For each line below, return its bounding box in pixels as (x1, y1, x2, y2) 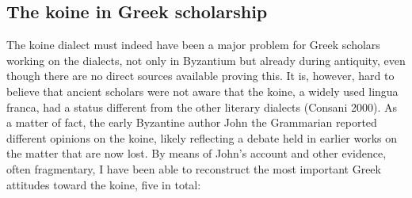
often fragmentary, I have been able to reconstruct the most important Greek (6, 160, 381, 177)
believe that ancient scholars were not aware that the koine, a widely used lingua (6, 82, 399, 99)
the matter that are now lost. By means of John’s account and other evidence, (6, 145, 387, 162)
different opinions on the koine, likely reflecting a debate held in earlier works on (6, 129, 398, 146)
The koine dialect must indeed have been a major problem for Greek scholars (6, 36, 380, 53)
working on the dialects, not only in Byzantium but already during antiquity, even (6, 51, 406, 68)
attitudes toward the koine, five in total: (6, 176, 201, 192)
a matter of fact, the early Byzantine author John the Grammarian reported (6, 114, 377, 131)
